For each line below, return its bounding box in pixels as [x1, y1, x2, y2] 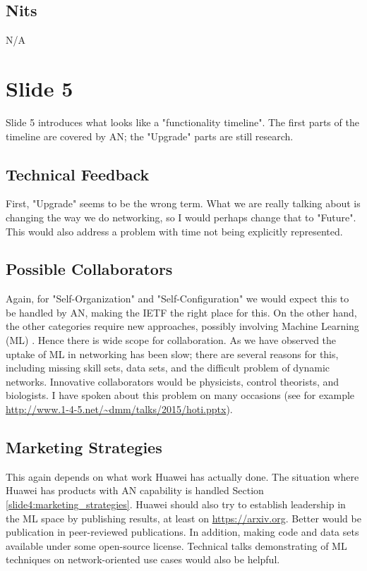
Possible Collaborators [6, 258, 173, 280]
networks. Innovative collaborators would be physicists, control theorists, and [6, 374, 339, 388]
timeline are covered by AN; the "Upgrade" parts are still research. [6, 128, 294, 143]
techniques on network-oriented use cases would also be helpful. [6, 552, 280, 567]
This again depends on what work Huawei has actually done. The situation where [6, 469, 359, 484]
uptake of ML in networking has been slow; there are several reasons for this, [6, 346, 339, 361]
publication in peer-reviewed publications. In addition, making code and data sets [6, 524, 359, 539]
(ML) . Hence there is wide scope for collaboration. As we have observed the [6, 333, 337, 348]
